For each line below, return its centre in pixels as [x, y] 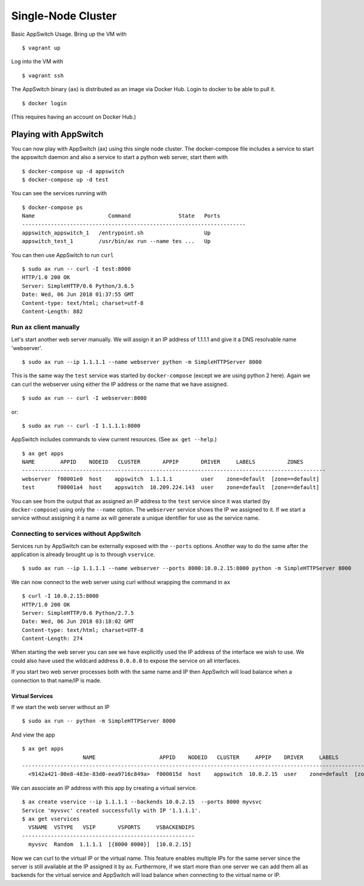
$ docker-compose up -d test [65, 180]
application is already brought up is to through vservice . [83, 554]
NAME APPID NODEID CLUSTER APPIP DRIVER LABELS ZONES [163, 462]
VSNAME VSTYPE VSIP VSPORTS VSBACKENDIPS [112, 827]
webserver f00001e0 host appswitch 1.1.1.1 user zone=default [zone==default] [171, 479]
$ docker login [45, 103]
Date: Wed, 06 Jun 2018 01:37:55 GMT [78, 294]
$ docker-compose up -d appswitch [73, 171]
